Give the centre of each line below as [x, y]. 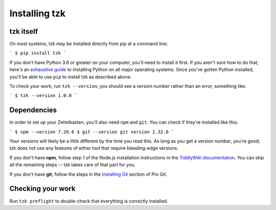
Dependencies [33, 110]
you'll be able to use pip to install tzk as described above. [71, 77]
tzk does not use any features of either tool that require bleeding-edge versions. [94, 148]
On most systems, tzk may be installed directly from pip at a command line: [89, 44]
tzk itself [24, 31]
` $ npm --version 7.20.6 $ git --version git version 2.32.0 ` [92, 132]
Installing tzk [38, 13]
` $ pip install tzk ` [38, 53]
